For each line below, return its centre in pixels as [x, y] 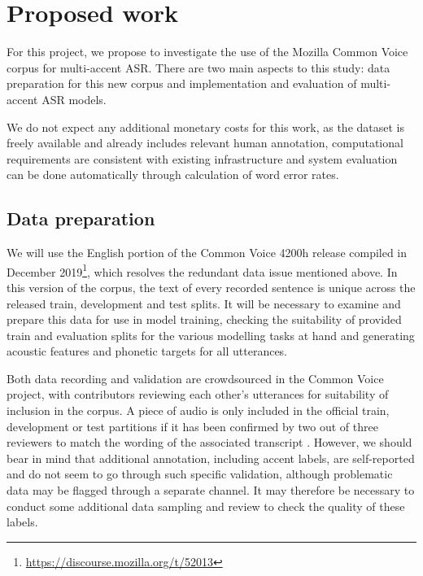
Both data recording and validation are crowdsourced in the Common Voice [195, 378]
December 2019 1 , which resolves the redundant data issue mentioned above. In [202, 270]
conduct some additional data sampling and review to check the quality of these [206, 506]
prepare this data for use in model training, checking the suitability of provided [204, 319]
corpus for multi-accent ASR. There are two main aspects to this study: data [198, 67]
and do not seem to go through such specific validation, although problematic [200, 474]
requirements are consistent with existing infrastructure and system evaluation [202, 158]
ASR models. [74, 99]
